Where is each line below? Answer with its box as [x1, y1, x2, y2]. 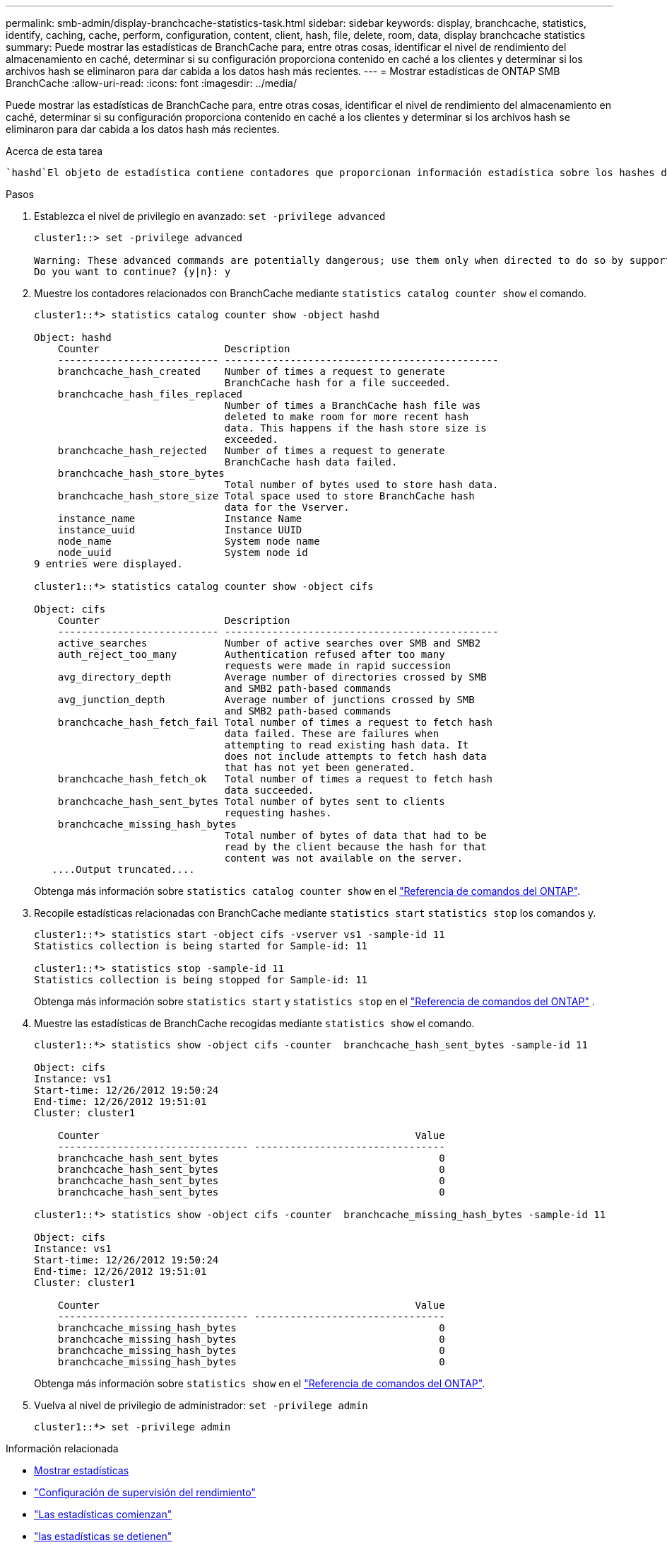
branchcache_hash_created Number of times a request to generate [57, 366, 445, 377]
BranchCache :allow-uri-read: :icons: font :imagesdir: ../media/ [6, 77, 297, 89]
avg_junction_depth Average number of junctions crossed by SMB [57, 694, 475, 705]
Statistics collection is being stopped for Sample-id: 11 [34, 974, 368, 985]
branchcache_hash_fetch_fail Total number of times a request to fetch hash [57, 717, 493, 728]
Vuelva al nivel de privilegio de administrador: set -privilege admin [34, 1399, 368, 1411]
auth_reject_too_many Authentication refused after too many [57, 649, 445, 660]
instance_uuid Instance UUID [57, 524, 302, 536]
